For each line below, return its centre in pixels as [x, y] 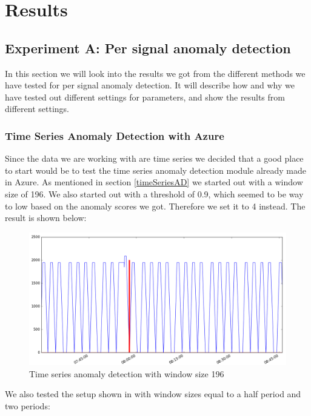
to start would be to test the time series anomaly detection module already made [155, 170]
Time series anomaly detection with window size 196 [127, 373]
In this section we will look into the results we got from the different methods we [155, 73]
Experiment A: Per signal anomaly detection [148, 48]
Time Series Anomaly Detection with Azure [115, 135]
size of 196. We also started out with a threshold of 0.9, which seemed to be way [154, 193]
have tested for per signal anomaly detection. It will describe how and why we [150, 85]
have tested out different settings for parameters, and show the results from [145, 97]
